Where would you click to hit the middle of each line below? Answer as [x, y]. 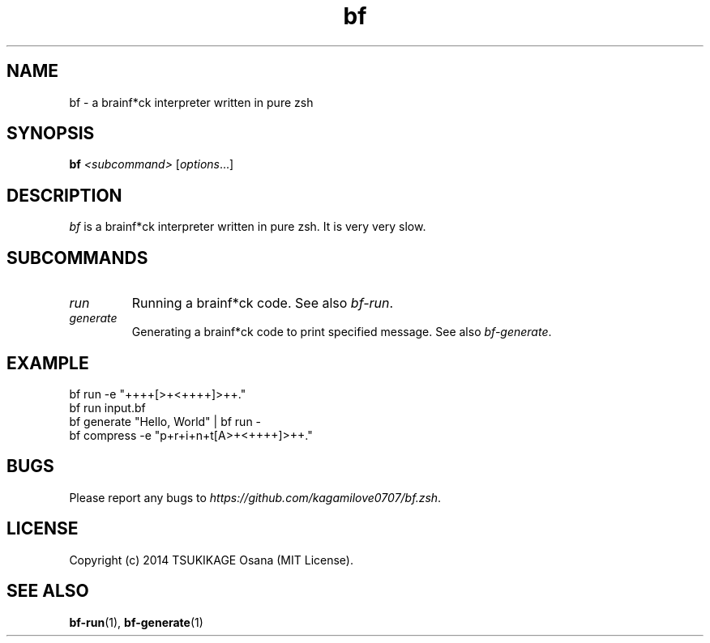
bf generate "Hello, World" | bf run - [165, 421]
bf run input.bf [107, 407]
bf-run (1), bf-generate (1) [136, 622]
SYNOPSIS [51, 134]
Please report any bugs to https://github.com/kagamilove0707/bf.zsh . [255, 497]
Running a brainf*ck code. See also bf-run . [263, 303]
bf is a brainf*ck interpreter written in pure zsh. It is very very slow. [248, 227]
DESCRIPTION [64, 195]
